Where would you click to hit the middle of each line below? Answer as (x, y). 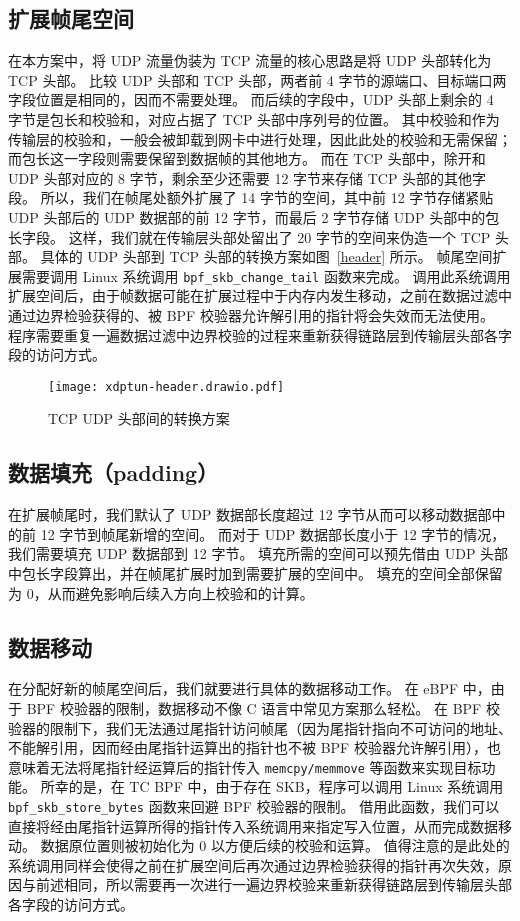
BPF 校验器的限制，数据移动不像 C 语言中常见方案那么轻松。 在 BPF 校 (263, 707)
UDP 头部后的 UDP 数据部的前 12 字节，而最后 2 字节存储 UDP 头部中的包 (254, 216)
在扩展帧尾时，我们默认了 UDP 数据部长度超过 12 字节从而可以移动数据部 (250, 514)
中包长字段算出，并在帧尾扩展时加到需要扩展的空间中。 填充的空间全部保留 (255, 573)
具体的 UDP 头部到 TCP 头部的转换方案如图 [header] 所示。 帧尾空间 (266, 256)
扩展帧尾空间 (71, 18)
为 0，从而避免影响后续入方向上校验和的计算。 (161, 592)
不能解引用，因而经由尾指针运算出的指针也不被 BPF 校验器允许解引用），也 (254, 747)
